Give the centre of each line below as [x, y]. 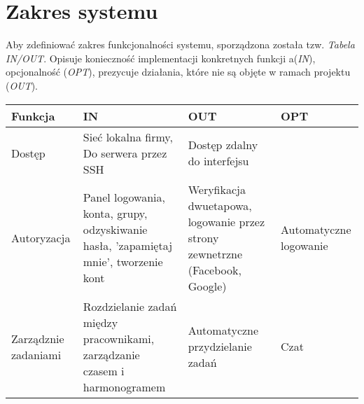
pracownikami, [119, 338]
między [100, 322]
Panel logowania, [124, 197]
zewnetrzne [215, 253]
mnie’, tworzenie [123, 262]
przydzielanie [220, 346]
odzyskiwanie [115, 229]
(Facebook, [215, 270]
